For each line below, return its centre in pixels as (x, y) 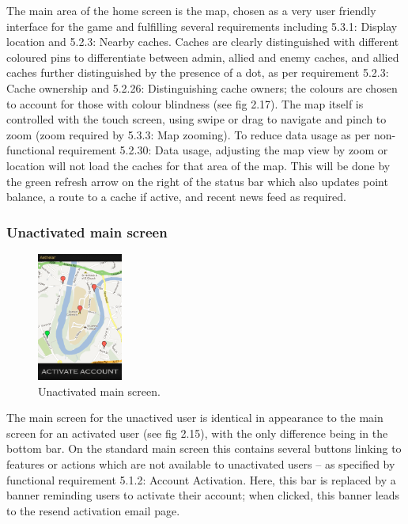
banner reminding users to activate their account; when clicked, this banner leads (203, 495)
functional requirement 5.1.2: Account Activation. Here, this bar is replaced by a (201, 479)
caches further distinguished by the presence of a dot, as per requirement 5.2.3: (198, 72)
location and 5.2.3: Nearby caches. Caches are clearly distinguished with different (203, 42)
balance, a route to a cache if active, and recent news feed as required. (176, 197)
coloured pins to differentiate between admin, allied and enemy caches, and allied (203, 57)
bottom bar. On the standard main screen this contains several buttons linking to (204, 448)
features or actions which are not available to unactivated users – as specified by (201, 463)
